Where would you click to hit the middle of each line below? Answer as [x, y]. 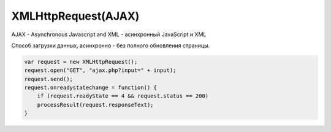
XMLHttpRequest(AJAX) [75, 16]
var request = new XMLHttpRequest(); [81, 62]
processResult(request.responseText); [95, 105]
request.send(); [49, 79]
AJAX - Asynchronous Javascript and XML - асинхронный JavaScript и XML [109, 34]
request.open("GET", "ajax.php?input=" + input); [100, 70]
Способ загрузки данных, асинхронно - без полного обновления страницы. [111, 45]
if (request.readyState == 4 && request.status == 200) [123, 96]
